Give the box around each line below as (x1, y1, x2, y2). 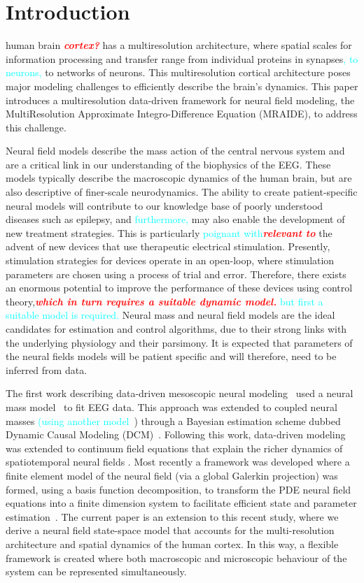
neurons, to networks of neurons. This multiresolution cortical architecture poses (6, 65, 351, 80)
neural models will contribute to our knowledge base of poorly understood (6, 198, 323, 213)
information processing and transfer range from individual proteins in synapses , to (6, 51, 358, 66)
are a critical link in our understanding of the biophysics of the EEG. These (6, 157, 331, 171)
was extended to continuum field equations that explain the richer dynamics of (6, 440, 343, 455)
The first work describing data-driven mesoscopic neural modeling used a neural (6, 386, 353, 401)
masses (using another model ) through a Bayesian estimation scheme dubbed (6, 413, 341, 428)
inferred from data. (6, 362, 87, 377)
